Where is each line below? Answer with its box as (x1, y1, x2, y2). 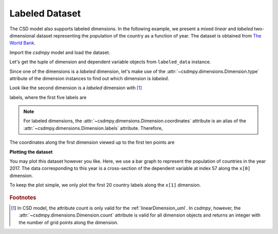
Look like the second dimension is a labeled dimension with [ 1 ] (9, 85, 143, 91)
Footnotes (9, 194, 37, 201)
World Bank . (9, 40, 36, 46)
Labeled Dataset (9, 8, 81, 19)
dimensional (9, 32, 36, 38)
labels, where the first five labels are (9, 94, 87, 100)
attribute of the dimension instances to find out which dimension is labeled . (9, 75, 169, 82)
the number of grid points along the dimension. (19, 219, 118, 225)
